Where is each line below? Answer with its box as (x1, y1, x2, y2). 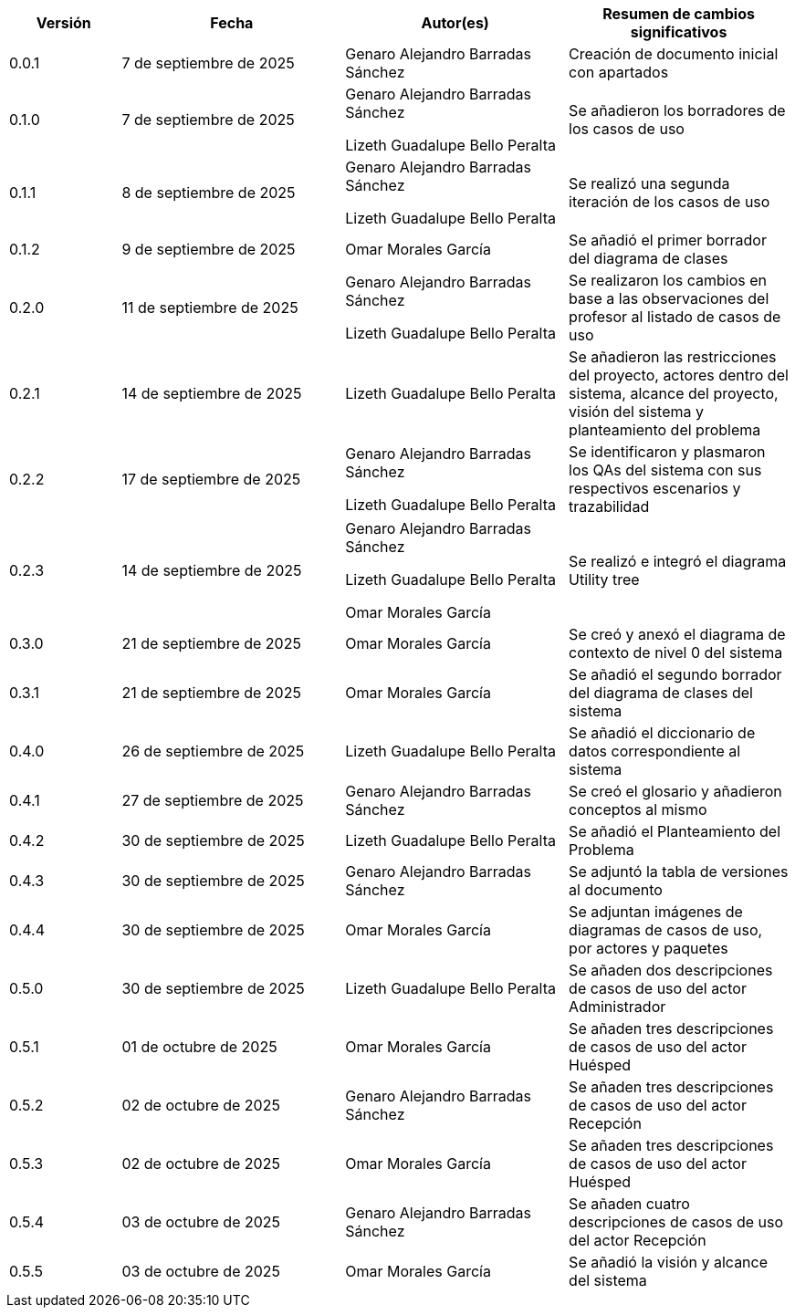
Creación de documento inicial (569, 45, 779, 63)
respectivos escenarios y (569, 479, 741, 497)
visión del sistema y (569, 402, 705, 421)
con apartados (569, 63, 669, 81)
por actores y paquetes (569, 939, 728, 957)
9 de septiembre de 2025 (121, 240, 296, 258)
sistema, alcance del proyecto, (569, 384, 779, 402)
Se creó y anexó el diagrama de (569, 625, 786, 643)
